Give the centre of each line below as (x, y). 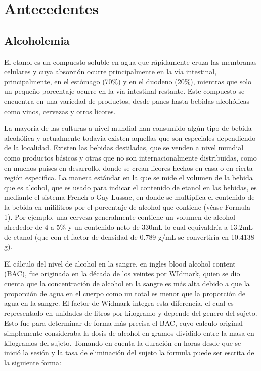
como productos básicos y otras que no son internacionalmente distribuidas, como (130, 157)
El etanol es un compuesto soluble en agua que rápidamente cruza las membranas (130, 61)
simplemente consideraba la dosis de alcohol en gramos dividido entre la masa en (129, 333)
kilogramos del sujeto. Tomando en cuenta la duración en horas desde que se (123, 342)
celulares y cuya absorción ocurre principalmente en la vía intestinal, (111, 71)
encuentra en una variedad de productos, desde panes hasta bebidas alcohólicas (127, 101)
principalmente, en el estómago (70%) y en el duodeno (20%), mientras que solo (128, 81)
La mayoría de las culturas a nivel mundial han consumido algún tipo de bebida (128, 128)
